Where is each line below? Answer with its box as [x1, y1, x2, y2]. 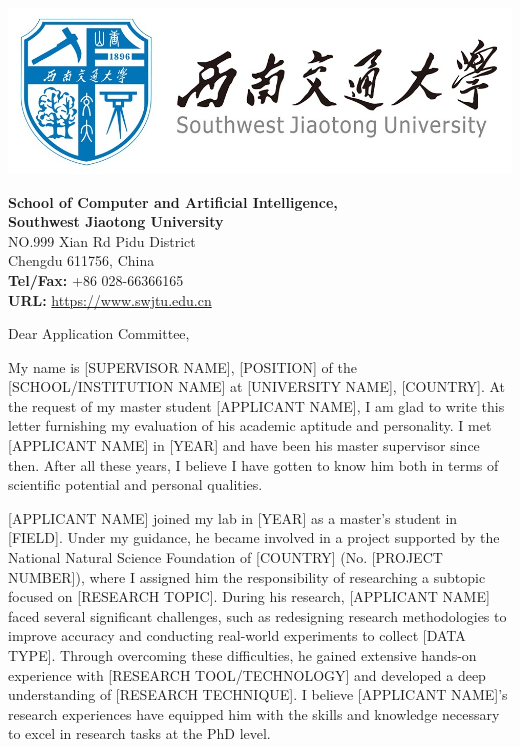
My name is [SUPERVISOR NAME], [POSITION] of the [8, 356, 357, 377]
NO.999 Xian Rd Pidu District [8, 230, 196, 251]
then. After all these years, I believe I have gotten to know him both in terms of [8, 454, 499, 475]
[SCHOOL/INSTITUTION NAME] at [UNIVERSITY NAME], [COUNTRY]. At [8, 376, 506, 397]
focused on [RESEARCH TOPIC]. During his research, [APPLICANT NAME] [8, 586, 490, 607]
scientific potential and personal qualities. [8, 474, 263, 495]
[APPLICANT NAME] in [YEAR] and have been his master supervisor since [8, 435, 480, 456]
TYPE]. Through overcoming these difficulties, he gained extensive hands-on [8, 645, 477, 665]
